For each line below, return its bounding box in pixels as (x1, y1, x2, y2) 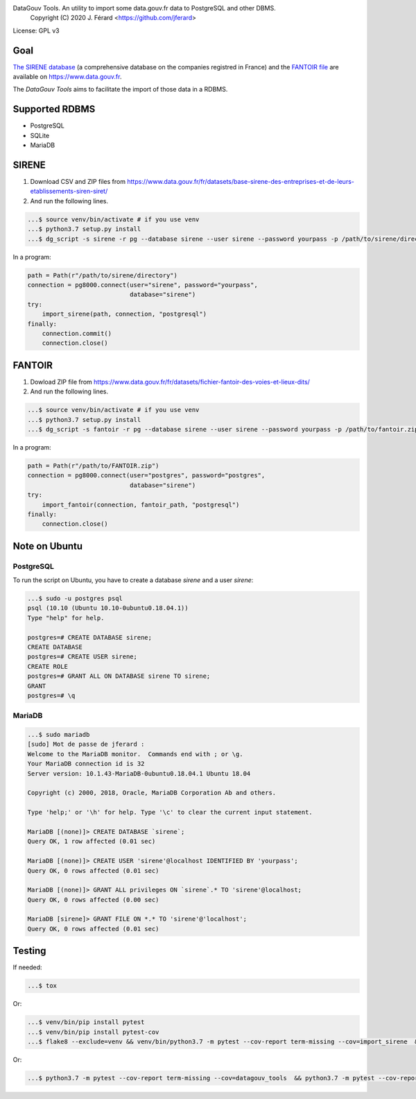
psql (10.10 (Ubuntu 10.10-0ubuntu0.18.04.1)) (27, 604, 189, 612)
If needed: (12, 963, 42, 971)
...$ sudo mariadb (27, 731, 90, 739)
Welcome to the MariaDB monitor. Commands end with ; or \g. (27, 750, 243, 758)
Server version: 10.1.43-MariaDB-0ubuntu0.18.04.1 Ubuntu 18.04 (27, 769, 251, 777)
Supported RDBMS (12, 103, 96, 115)
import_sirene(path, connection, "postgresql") (42, 310, 207, 318)
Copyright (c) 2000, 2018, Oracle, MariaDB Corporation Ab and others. (27, 789, 277, 797)
